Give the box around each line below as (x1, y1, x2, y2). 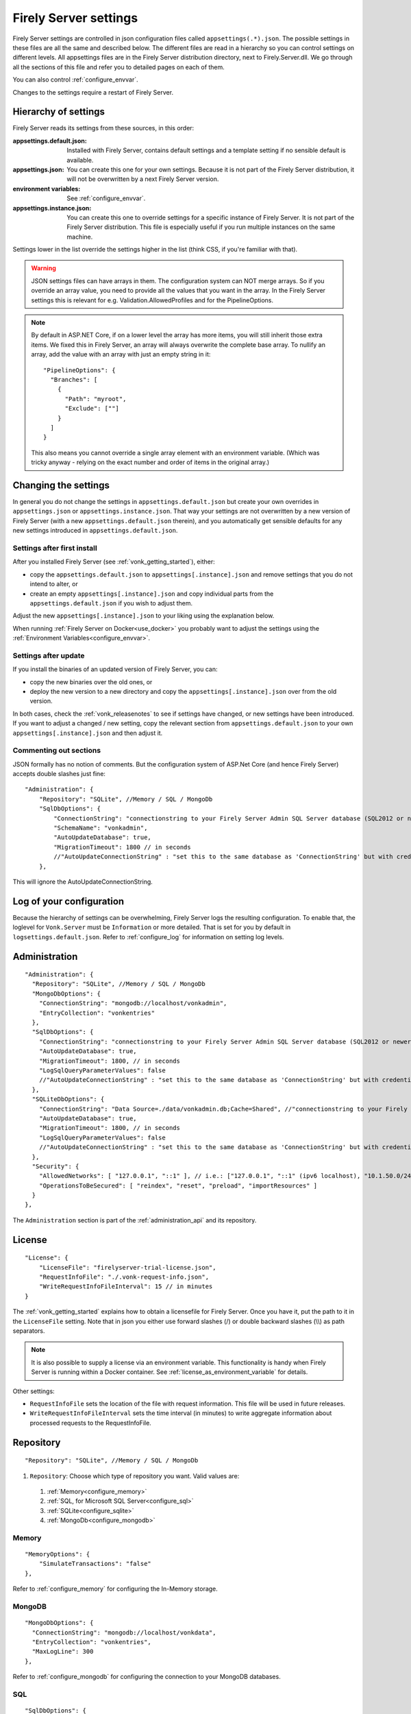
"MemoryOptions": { (25, 1550, 90, 1558)
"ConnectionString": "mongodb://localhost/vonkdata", (32, 1628, 216, 1637)
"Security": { (32, 1162, 79, 1170)
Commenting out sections (12, 746, 101, 756)
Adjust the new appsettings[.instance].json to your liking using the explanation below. (12, 612, 275, 620)
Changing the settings (12, 479, 110, 491)
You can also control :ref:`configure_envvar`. (12, 75, 138, 84)
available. (66, 156, 94, 164)
